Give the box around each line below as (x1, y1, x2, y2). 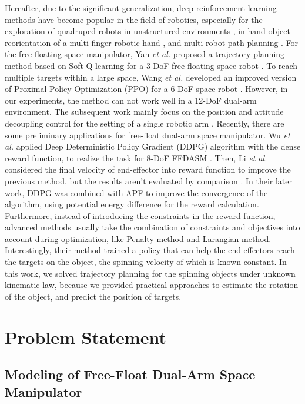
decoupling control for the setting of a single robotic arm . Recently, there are (5, 117, 284, 129)
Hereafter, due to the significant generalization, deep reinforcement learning (5, 2, 277, 14)
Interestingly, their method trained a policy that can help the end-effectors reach (5, 244, 295, 256)
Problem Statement (5, 324, 166, 349)
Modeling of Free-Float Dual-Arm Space (5, 365, 256, 383)
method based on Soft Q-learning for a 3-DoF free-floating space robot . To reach (5, 59, 298, 71)
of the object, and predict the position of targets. (5, 290, 182, 302)
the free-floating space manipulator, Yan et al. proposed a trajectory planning (5, 48, 285, 60)
